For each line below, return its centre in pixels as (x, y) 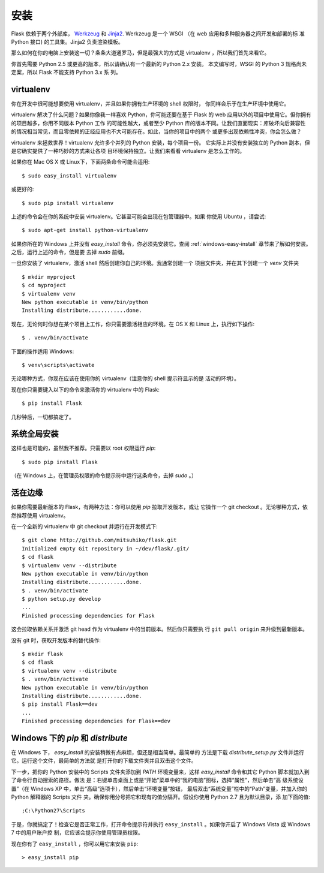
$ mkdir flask (42, 654)
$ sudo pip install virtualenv (68, 203)
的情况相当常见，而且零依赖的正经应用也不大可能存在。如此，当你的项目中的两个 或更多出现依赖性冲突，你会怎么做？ (156, 131)
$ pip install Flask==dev (60, 704)
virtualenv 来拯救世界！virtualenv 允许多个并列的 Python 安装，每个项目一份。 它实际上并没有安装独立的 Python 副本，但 (160, 142)
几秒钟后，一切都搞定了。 (43, 417)
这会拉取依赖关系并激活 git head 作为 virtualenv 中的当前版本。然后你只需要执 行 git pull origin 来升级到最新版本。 (160, 629)
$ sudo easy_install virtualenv (69, 176)
